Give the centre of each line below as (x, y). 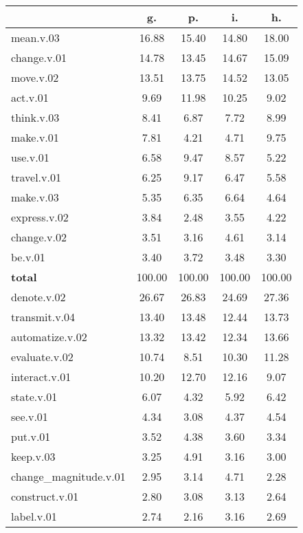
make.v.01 (35, 137)
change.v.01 (39, 57)
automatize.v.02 (49, 337)
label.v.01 (34, 516)
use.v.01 (30, 157)
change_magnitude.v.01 (68, 476)
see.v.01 (30, 416)
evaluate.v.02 (42, 357)
